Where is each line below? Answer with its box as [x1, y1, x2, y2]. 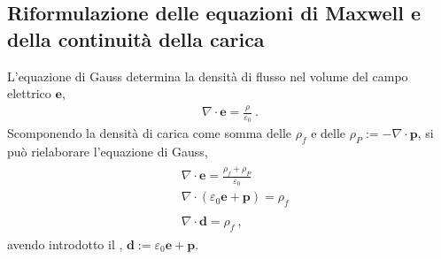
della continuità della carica [7, 25, 265, 52]
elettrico [7, 84, 51, 103]
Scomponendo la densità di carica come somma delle [7, 124, 291, 142]
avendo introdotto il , [7, 235, 123, 253]
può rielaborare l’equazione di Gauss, [7, 142, 208, 161]
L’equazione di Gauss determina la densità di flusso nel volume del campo [7, 66, 408, 85]
